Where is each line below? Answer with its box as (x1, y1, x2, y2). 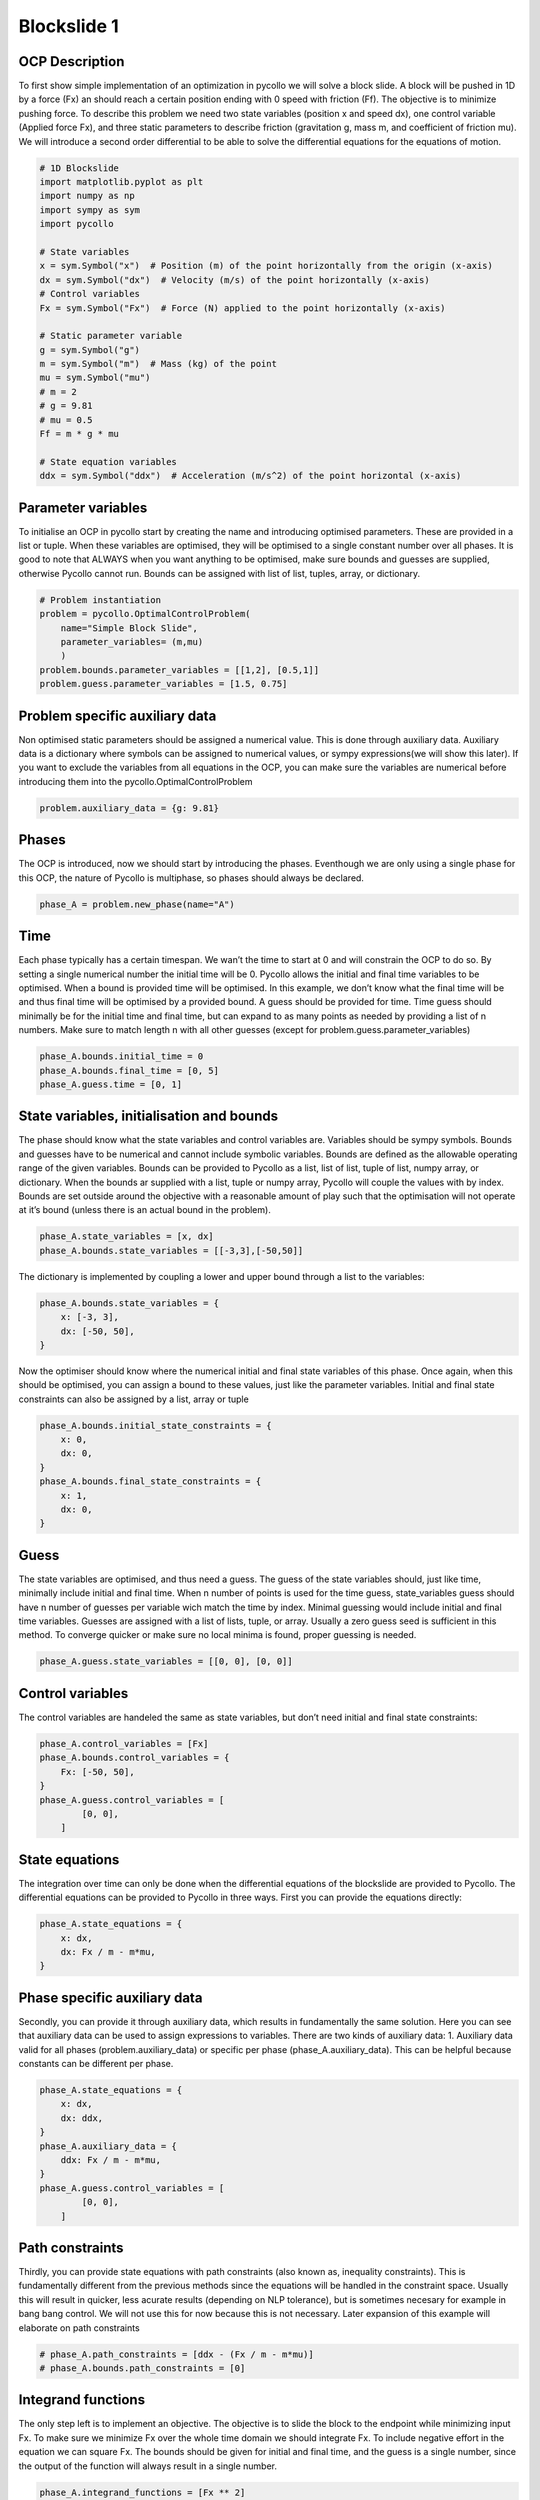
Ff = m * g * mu (39, 428, 120, 440)
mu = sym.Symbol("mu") (39, 372, 151, 384)
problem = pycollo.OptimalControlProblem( (39, 608, 251, 620)
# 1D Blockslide (39, 162, 120, 174)
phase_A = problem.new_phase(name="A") (39, 898, 235, 910)
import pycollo (39, 218, 114, 230)
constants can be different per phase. (18, 2058, 174, 2069)
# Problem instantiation (39, 594, 162, 605)
